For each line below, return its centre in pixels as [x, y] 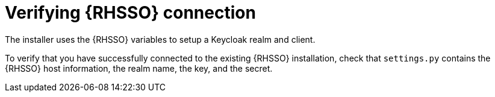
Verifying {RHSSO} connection [130, 13]
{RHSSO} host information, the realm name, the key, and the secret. [139, 68]
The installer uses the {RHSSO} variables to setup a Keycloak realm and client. [160, 39]
